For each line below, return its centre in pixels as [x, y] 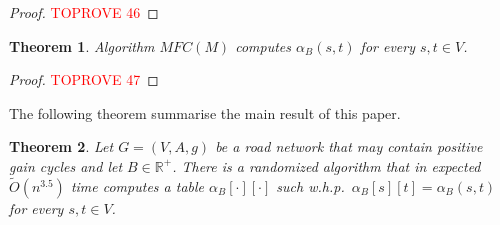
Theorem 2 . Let [61, 146]
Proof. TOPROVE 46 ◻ [84, 12]
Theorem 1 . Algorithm [82, 45]
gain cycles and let [66, 165]
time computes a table [137, 185]
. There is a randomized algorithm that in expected [326, 165]
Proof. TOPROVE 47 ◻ [84, 79]
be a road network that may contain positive [349, 146]
